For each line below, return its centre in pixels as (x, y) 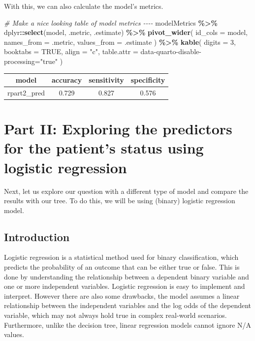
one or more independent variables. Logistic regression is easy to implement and (125, 286)
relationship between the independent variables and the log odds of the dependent (128, 305)
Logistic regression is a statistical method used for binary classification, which (121, 257)
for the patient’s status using (104, 148)
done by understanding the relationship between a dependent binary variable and (127, 276)
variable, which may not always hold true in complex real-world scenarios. (115, 315)
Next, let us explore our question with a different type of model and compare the (126, 191)
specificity (148, 80)
